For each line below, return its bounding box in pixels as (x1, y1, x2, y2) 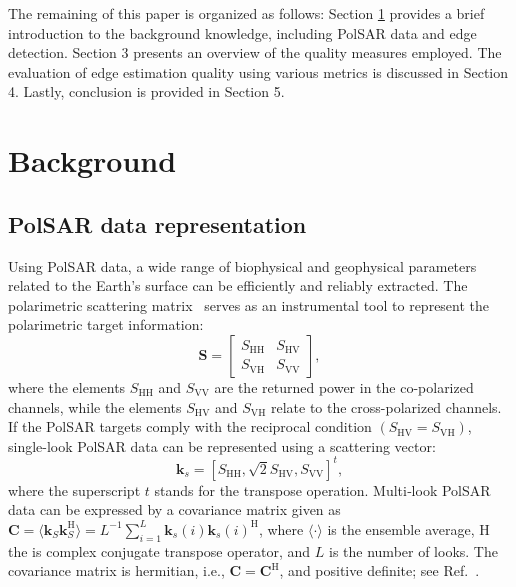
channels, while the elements (8, 396, 182, 417)
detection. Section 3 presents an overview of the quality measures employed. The (8, 42, 502, 63)
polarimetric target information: (8, 314, 204, 335)
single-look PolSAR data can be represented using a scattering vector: (8, 435, 436, 456)
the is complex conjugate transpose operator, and (8, 540, 311, 561)
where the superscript (8, 479, 141, 500)
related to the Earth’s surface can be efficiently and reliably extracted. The (8, 275, 468, 296)
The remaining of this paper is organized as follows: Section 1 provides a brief (8, 3, 485, 23)
